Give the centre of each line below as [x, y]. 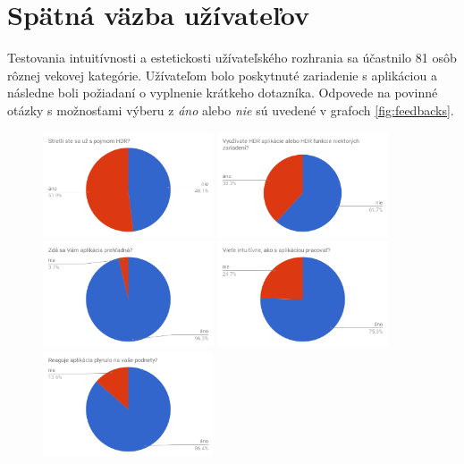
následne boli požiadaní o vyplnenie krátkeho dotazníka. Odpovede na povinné [223, 93]
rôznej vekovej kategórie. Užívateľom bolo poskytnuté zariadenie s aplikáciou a [222, 75]
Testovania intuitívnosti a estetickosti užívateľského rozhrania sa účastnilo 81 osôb [232, 58]
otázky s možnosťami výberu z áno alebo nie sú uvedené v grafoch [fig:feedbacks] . [231, 110]
